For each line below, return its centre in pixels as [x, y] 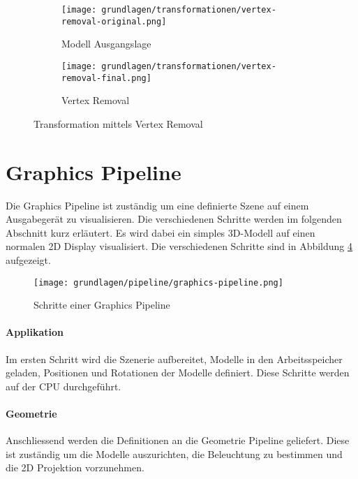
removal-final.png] [106, 78]
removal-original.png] [114, 21]
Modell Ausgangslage [106, 44]
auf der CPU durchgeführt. [64, 386]
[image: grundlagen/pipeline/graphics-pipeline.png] [158, 282]
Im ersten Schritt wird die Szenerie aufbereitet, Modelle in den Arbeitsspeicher [174, 359]
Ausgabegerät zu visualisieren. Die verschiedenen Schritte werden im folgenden [174, 219]
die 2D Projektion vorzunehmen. [75, 467]
